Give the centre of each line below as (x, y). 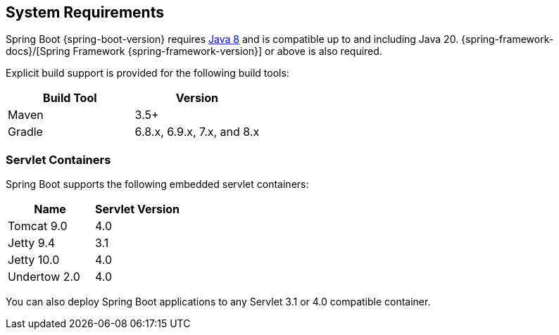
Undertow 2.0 (44, 277)
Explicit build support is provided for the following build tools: (147, 73)
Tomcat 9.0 (38, 226)
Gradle (25, 132)
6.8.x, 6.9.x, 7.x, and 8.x (197, 132)
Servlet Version (138, 209)
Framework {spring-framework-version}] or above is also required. (227, 51)
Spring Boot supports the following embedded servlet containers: (157, 184)
